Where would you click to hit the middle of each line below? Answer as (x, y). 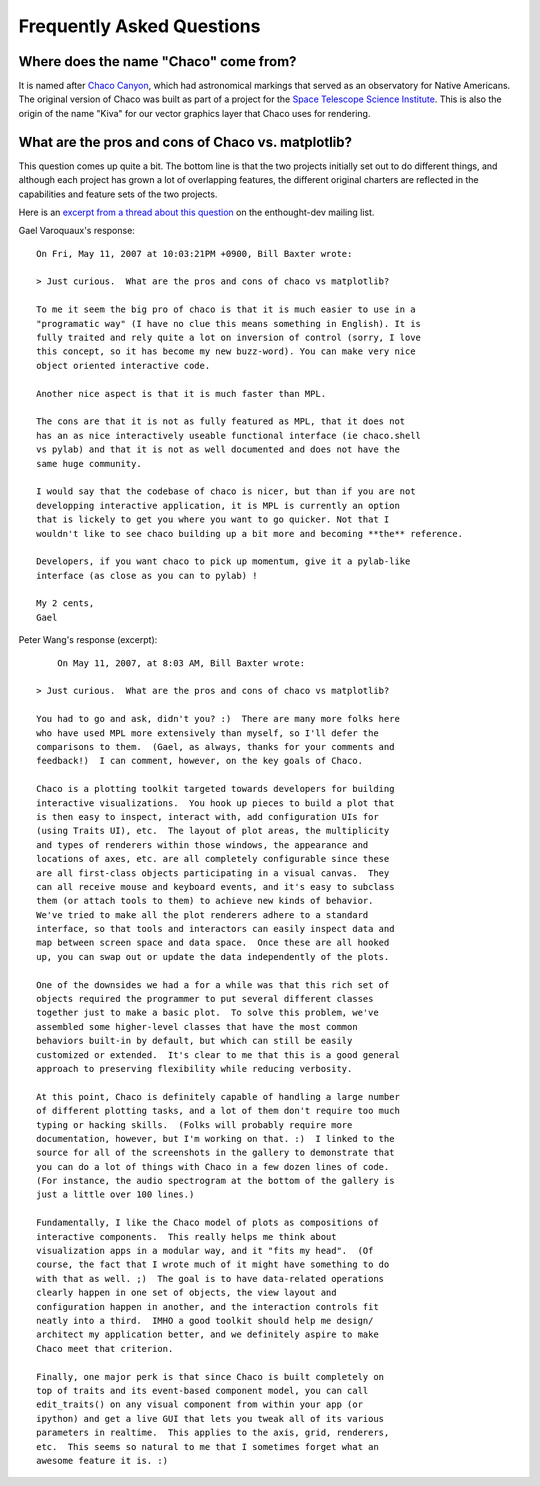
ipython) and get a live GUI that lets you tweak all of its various (210, 1418)
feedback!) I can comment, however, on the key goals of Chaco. (200, 761)
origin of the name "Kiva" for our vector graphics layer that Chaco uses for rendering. (194, 113)
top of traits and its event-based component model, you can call (202, 1390)
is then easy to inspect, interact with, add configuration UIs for (207, 816)
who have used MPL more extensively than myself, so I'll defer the (207, 733)
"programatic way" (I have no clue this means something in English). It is (229, 323)
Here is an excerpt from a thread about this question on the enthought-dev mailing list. (196, 212)
